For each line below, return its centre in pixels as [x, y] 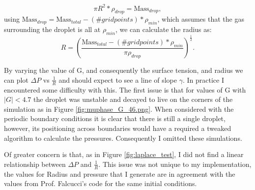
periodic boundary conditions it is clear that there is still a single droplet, [115, 118]
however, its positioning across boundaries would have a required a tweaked [118, 128]
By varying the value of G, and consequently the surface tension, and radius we [124, 70]
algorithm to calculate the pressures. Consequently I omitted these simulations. [123, 138]
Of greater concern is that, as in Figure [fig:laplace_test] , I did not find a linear [124, 154]
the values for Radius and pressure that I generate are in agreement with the [120, 174]
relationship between [35, 164]
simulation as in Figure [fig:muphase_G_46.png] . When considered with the [119, 109]
